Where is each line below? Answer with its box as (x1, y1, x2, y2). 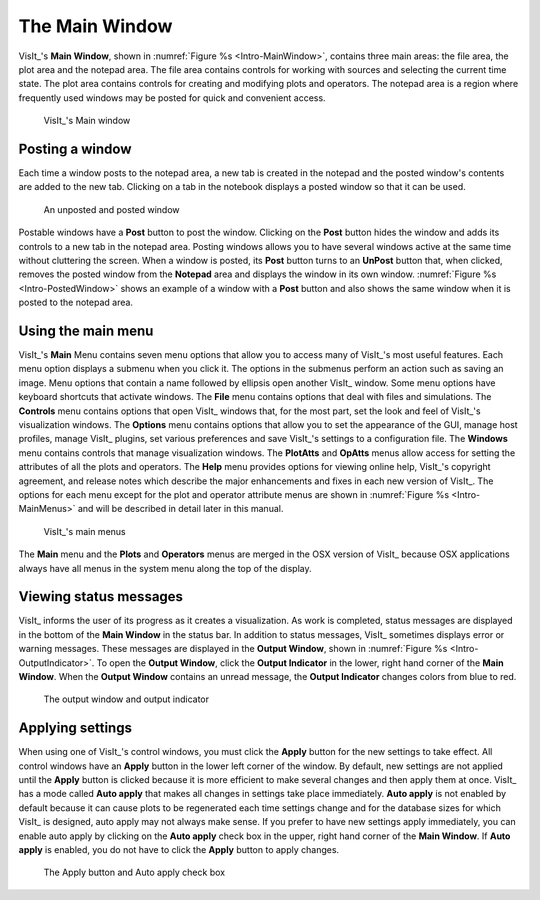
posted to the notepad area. (18, 296, 134, 309)
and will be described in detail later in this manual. (77, 503, 284, 515)
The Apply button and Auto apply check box (43, 866, 225, 879)
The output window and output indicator (43, 693, 210, 705)
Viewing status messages (18, 588, 184, 605)
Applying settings (18, 720, 132, 737)
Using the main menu (18, 322, 154, 339)
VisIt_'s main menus (43, 525, 126, 537)
